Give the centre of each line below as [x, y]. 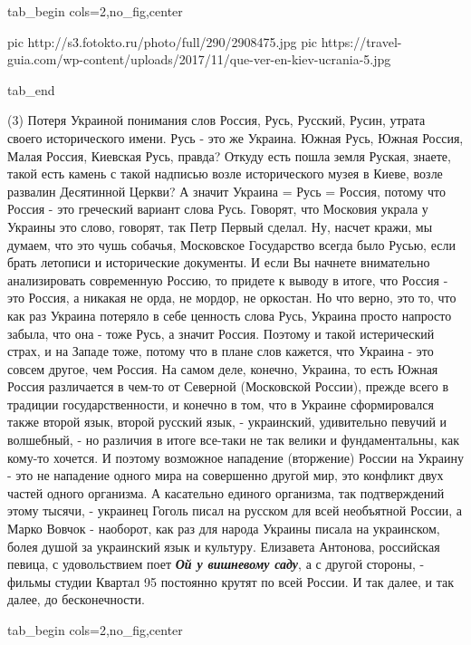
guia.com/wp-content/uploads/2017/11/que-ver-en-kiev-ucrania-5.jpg [199, 59]
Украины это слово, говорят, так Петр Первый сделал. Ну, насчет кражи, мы [220, 226]
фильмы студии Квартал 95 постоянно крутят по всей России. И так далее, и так [231, 581]
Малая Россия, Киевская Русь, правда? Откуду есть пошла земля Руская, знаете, [229, 155]
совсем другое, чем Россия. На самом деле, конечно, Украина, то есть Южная [223, 368]
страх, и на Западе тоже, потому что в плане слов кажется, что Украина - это [221, 351]
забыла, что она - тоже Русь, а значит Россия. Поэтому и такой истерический [221, 333]
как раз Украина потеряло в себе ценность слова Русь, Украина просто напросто [230, 315]
